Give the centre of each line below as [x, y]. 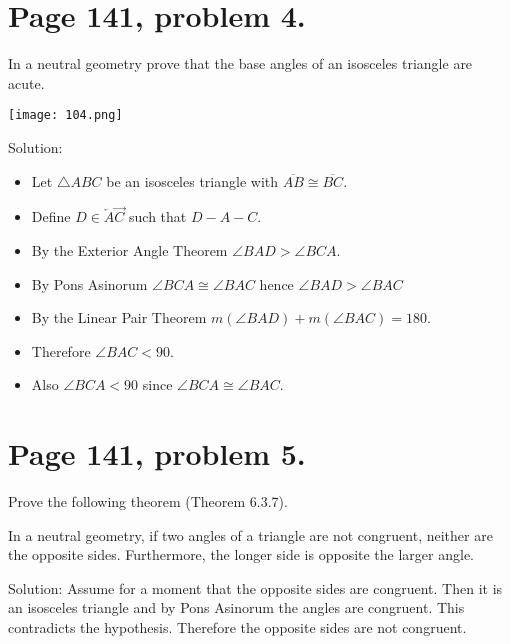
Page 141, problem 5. [157, 453]
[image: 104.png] [65, 115]
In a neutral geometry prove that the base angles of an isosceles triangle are [240, 63]
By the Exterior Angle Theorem [129, 249]
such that [158, 216]
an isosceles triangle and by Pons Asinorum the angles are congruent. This [236, 607]
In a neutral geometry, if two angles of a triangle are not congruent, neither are [250, 534]
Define [51, 216]
